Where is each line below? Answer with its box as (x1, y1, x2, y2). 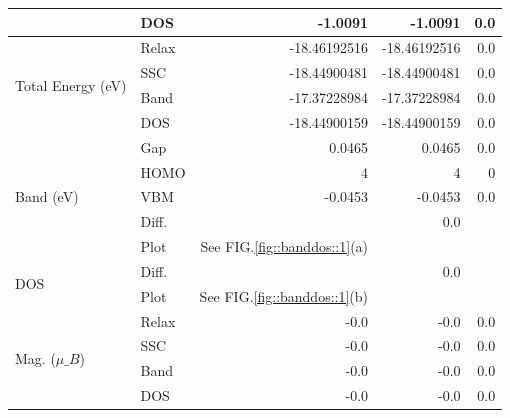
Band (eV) (15, 186, 79, 207)
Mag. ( (15, 347, 56, 368)
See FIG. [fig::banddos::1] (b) (199, 285, 369, 306)
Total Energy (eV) (15, 74, 127, 95)
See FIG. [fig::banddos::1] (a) (200, 236, 369, 257)
